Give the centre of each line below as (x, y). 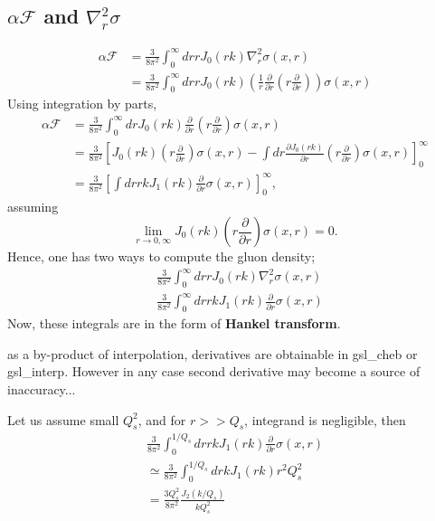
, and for (162, 419)
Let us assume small (63, 419)
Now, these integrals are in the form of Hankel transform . (174, 323)
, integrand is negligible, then (325, 419)
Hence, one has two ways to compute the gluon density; (161, 256)
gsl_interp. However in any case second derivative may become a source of (214, 371)
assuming (33, 207)
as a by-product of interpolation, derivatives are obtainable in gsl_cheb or (213, 353)
